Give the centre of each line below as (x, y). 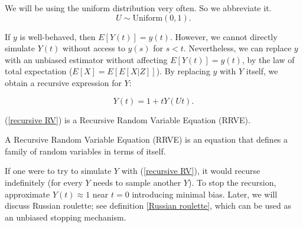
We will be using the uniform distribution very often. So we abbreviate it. (138, 8)
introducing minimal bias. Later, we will (205, 194)
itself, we (262, 71)
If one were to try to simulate (58, 171)
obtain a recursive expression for (63, 82)
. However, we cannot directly (224, 36)
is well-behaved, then (58, 36)
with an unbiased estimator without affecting (86, 59)
